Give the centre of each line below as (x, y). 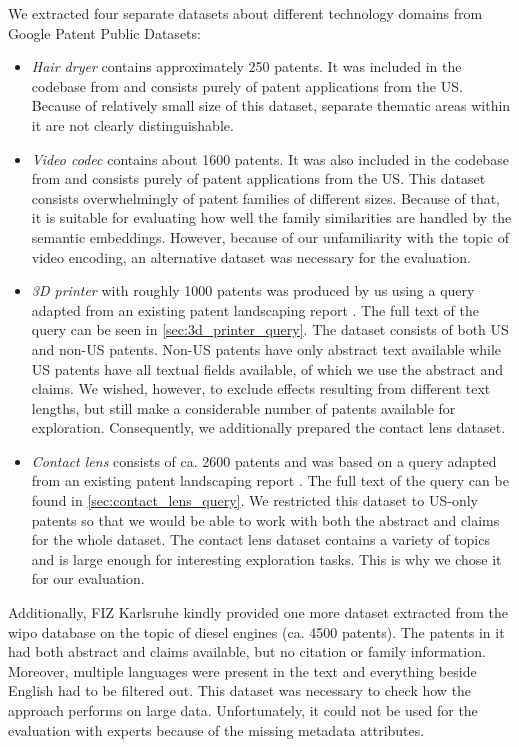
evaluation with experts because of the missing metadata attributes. (216, 729)
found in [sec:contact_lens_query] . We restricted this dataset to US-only (254, 500)
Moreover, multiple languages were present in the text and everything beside (242, 670)
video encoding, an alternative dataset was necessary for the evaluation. (251, 256)
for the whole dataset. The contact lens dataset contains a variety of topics (260, 539)
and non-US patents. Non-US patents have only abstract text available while (266, 348)
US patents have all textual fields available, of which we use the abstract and (267, 368)
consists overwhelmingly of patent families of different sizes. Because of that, (265, 197)
